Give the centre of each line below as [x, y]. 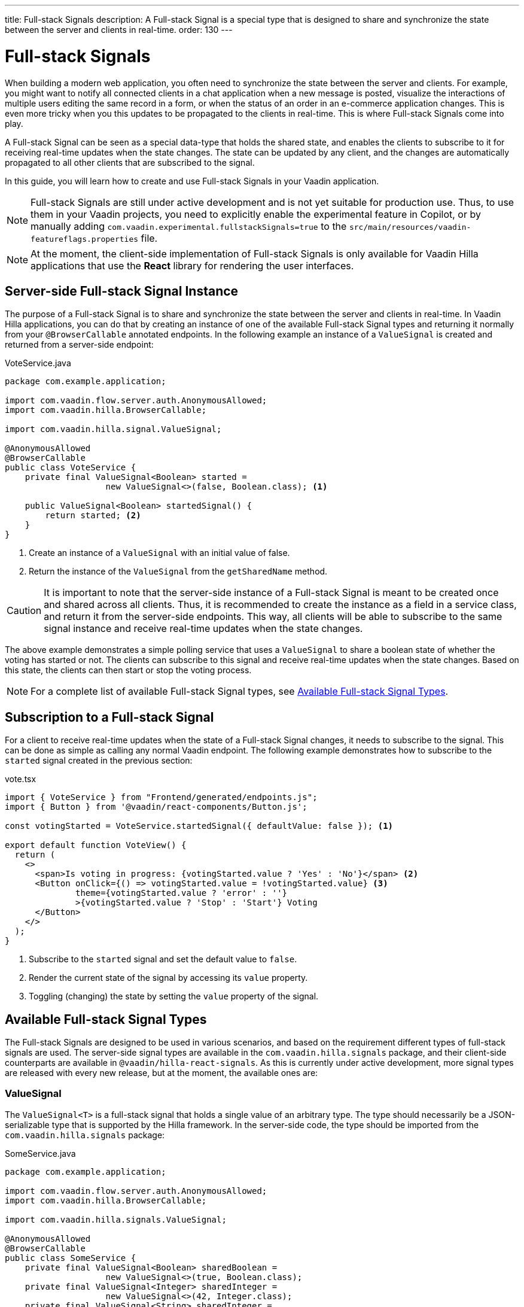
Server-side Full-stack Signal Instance [122, 291]
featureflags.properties [85, 239]
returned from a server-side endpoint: [79, 345]
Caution [24, 611]
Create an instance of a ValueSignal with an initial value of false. [159, 553]
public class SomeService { [71, 1258]
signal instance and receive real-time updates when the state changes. [203, 629]
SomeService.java [40, 1153]
